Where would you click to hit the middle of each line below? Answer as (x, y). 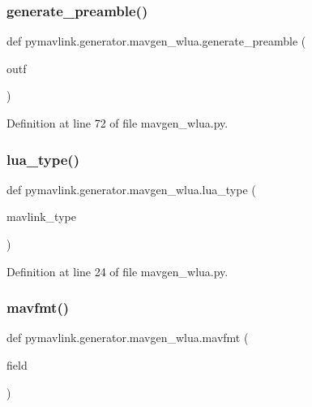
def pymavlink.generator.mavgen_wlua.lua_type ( (131, 189)
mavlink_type (41, 216)
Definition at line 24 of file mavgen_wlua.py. (118, 271)
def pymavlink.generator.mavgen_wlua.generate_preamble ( (156, 41)
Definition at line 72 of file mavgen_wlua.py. (118, 123)
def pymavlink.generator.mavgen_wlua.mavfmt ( (128, 338)
